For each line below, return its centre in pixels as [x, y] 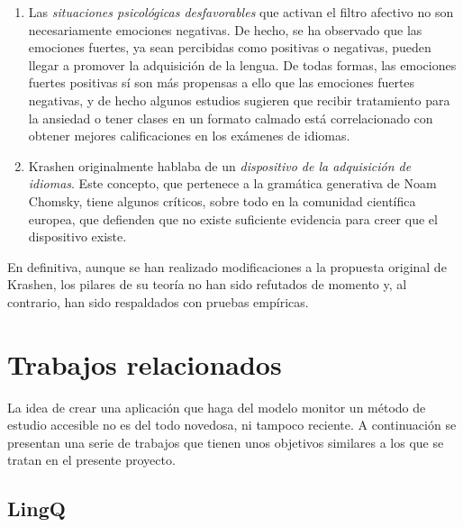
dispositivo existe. [77, 236]
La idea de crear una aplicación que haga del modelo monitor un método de [217, 407]
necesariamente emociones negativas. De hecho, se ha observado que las [225, 29]
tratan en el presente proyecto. [91, 460]
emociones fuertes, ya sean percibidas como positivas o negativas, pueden [230, 47]
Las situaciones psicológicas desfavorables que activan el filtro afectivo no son [241, 12]
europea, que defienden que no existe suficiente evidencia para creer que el [233, 218]
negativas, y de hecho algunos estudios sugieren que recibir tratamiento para [239, 100]
